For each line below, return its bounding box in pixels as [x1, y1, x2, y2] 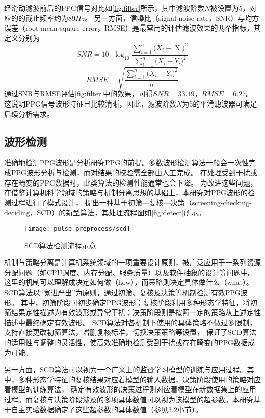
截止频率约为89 [25, 12, 75, 23]
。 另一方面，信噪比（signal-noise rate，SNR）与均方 [85, 12, 259, 23]
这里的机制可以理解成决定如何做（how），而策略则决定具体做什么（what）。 [4, 277, 253, 288]
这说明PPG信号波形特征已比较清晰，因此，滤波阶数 [4, 98, 177, 109]
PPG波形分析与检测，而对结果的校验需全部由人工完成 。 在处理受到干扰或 [11, 167, 257, 177]
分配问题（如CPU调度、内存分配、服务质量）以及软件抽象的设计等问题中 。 [4, 267, 255, 277]
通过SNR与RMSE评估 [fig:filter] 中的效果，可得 [4, 88, 153, 99]
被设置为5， [210, 3, 250, 13]
